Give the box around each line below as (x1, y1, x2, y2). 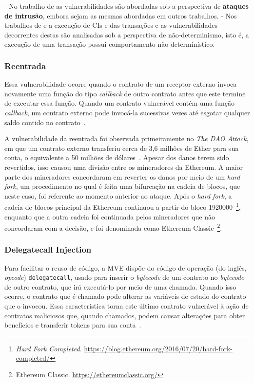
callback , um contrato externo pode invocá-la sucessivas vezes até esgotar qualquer (4, 107, 250, 117)
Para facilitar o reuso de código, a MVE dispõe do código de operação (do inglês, (4, 262, 247, 273)
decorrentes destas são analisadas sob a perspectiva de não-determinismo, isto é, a (4, 29, 249, 39)
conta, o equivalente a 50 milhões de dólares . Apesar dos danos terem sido (4, 152, 229, 163)
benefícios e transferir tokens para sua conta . (4, 320, 141, 330)
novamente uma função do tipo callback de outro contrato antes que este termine (4, 88, 246, 98)
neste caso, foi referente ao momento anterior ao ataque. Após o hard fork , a (4, 190, 232, 201)
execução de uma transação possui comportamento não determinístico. (4, 39, 215, 49)
